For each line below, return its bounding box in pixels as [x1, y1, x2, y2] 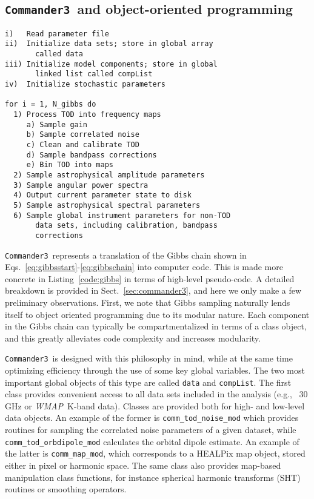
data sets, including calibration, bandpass [35, 221, 218, 230]
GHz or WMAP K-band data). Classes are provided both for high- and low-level [5, 399, 305, 412]
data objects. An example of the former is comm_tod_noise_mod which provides [5, 411, 299, 424]
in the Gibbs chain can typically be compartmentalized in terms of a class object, [5, 320, 307, 332]
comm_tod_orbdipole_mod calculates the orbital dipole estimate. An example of [5, 435, 299, 448]
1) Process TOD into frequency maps [13, 110, 161, 119]
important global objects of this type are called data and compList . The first [5, 375, 292, 388]
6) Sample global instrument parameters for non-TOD [13, 211, 231, 220]
